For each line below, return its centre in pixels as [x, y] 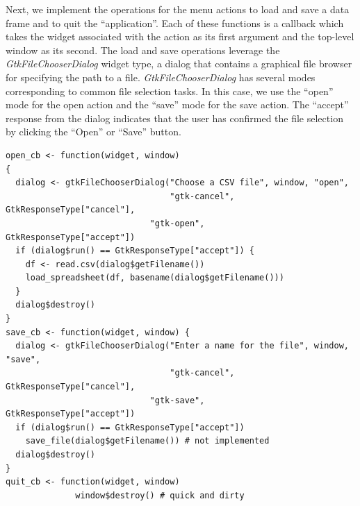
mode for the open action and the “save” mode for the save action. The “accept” [177, 104]
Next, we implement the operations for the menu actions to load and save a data [178, 9]
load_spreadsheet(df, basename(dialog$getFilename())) [155, 278]
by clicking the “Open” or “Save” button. [93, 132]
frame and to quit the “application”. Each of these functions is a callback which [175, 23]
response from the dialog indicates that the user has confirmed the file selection [174, 118]
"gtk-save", [177, 400]
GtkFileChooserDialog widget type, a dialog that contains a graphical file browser [179, 64]
